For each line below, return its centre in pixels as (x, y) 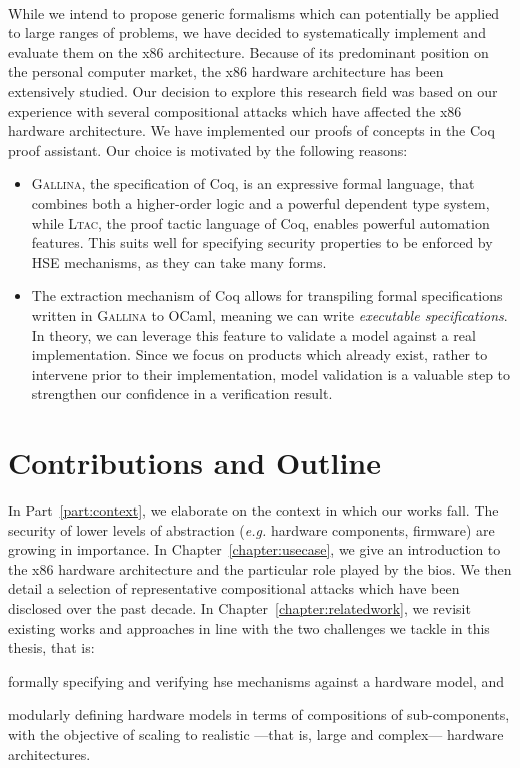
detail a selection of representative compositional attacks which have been (234, 588)
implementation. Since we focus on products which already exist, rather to (259, 354)
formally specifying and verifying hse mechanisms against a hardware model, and (256, 680)
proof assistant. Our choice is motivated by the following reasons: (208, 149)
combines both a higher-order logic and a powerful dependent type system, (260, 202)
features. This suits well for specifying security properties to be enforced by (262, 242)
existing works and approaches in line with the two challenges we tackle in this (249, 627)
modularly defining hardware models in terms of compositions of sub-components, (259, 714)
